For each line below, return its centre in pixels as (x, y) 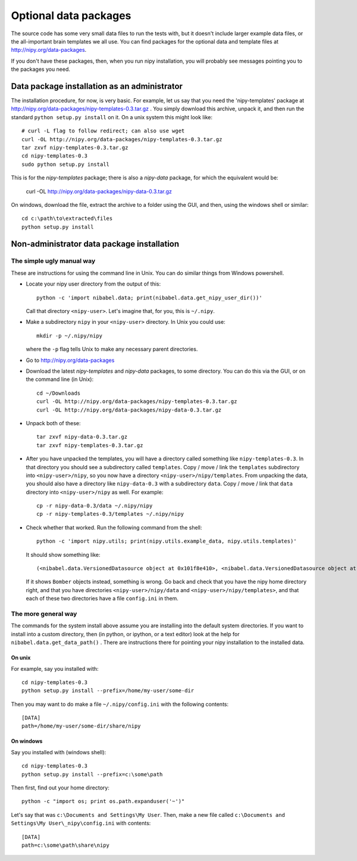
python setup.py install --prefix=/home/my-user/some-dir (108, 691)
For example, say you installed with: (55, 668)
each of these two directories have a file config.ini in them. (102, 599)
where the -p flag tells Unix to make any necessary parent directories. (112, 349)
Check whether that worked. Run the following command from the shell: (114, 527)
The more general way (44, 614)
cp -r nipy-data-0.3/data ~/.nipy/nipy (95, 506)
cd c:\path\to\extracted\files (67, 219)
